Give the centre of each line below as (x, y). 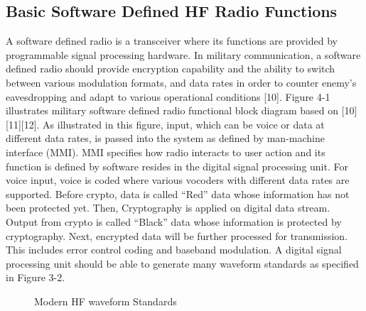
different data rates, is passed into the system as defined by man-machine (165, 138)
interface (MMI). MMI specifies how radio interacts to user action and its (166, 152)
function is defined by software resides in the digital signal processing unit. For (177, 166)
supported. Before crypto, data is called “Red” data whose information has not (178, 193)
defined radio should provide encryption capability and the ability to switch (171, 69)
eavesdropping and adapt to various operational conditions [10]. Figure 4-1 (168, 96)
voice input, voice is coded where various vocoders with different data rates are (178, 180)
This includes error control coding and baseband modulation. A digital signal (174, 250)
